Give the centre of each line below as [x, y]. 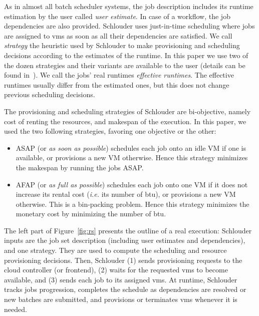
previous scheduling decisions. [50, 94]
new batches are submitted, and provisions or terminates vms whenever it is [121, 299]
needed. [16, 309]
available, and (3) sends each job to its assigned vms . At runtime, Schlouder [121, 279]
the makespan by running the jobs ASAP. [80, 167]
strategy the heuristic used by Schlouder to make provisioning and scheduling [122, 45]
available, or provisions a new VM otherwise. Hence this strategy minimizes [132, 157]
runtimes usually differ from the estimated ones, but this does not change [117, 84]
